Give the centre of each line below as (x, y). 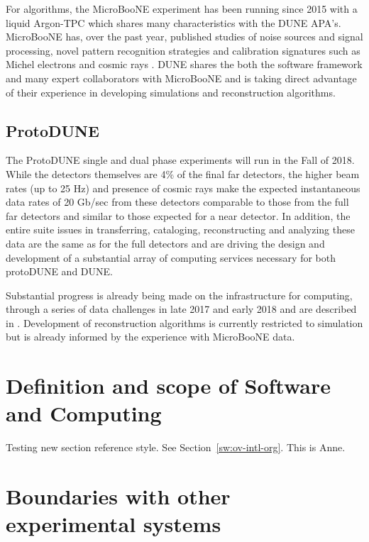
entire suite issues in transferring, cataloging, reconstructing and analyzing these (180, 229)
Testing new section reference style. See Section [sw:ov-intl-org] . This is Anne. (176, 447)
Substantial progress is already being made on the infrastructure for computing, (179, 295)
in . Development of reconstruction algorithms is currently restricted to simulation (184, 322)
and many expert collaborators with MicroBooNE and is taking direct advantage (181, 78)
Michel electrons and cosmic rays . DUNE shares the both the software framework (184, 64)
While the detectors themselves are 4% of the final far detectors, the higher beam (183, 173)
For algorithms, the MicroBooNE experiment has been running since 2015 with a (182, 9)
